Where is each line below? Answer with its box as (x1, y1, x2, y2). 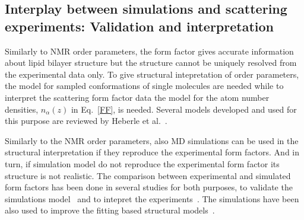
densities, (5, 103, 39, 115)
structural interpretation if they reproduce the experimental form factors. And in (5, 146, 300, 158)
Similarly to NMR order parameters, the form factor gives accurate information (5, 44, 294, 57)
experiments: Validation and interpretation (5, 17, 274, 35)
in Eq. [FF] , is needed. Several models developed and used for (71, 103, 297, 115)
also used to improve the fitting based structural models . (5, 204, 215, 216)
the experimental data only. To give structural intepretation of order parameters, (5, 68, 299, 80)
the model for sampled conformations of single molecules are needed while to (5, 79, 284, 92)
